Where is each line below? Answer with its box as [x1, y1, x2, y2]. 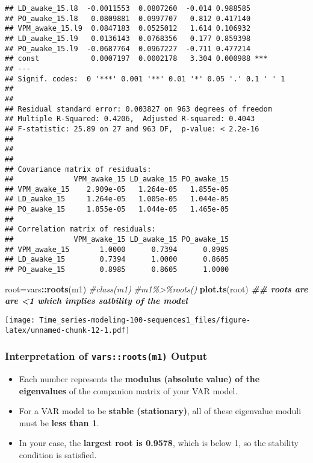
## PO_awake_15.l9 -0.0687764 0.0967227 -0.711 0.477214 [5, 44, 251, 53]
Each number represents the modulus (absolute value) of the [19, 373, 260, 385]
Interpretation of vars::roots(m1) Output [5, 348, 208, 364]
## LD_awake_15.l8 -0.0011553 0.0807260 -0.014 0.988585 [5, 4, 251, 13]
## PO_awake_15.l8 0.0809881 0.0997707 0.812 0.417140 [5, 14, 251, 23]
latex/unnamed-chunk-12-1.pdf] [5, 326, 130, 335]
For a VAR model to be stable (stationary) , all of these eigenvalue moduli [19, 405, 302, 417]
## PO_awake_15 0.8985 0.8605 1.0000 [5, 265, 229, 274]
